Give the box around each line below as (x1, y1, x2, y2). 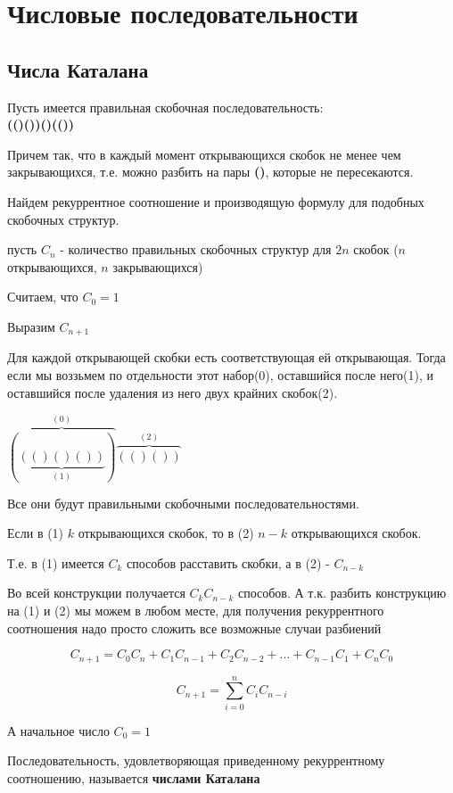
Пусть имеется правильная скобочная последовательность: (7, 97, 324, 116)
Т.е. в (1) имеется (7, 553, 104, 572)
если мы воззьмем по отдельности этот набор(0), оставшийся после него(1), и (7, 365, 434, 384)
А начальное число (7, 721, 110, 739)
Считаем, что (7, 287, 78, 306)
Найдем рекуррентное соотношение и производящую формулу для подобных (7, 192, 424, 211)
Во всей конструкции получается (7, 583, 185, 602)
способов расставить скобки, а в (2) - (126, 553, 330, 572)
